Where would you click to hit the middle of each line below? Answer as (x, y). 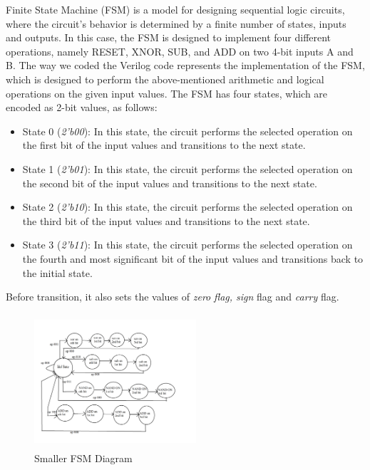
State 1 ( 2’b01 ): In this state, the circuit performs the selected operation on (187, 168)
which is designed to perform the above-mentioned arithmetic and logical (165, 79)
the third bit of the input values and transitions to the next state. (166, 220)
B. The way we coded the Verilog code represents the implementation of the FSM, (185, 65)
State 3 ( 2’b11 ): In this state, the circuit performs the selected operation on (187, 245)
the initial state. (57, 272)
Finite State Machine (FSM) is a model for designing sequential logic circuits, (175, 9)
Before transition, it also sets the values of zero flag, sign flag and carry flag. (173, 297)
